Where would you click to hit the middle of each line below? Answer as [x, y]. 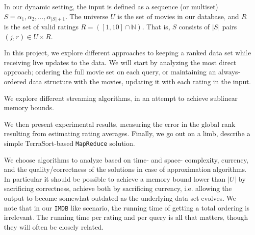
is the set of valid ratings [41, 27]
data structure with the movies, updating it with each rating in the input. [140, 82]
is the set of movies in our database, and [178, 16]
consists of [194, 27]
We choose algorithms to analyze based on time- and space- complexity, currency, [126, 159]
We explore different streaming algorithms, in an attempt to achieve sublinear [121, 98]
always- [229, 72]
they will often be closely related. [54, 226]
